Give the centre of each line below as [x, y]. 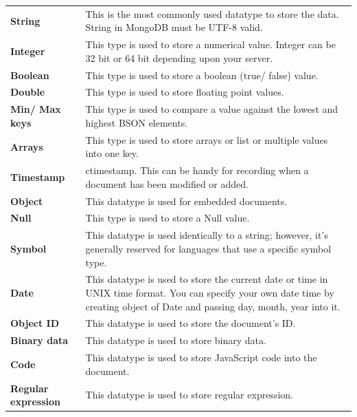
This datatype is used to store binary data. [176, 340]
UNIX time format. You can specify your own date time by [210, 292]
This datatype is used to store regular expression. [189, 395]
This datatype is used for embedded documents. [186, 201]
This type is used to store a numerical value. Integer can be [210, 44]
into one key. [112, 153]
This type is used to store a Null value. [168, 218]
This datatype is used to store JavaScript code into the [201, 357]
